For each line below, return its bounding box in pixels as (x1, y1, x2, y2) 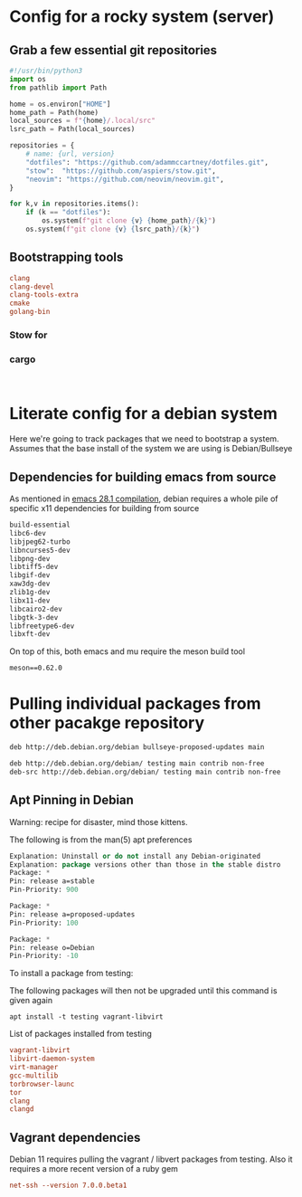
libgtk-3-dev (9, 613, 59, 622)
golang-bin (9, 308, 51, 317)
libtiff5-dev (9, 563, 59, 572)
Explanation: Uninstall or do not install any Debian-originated (9, 851, 260, 860)
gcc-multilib (9, 1070, 59, 1080)
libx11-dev (9, 595, 51, 605)
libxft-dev (9, 630, 51, 639)
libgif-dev (9, 571, 51, 580)
